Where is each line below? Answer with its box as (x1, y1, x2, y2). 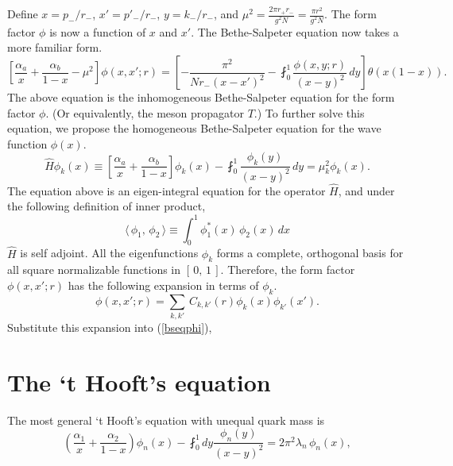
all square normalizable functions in (7, 261, 181, 278)
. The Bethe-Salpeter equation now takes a (191, 23, 399, 40)
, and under (338, 182, 395, 198)
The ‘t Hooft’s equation (7, 365, 271, 398)
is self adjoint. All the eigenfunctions (20, 245, 199, 261)
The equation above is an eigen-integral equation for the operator (7, 182, 326, 198)
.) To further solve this (254, 104, 365, 121)
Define (7, 6, 38, 21)
